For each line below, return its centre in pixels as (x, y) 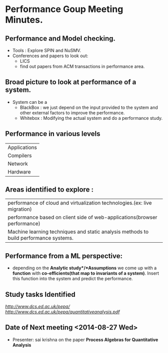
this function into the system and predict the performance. (72, 279)
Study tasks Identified (40, 294)
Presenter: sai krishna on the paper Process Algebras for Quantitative (85, 339)
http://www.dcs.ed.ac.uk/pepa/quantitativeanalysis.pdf (62, 312)
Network (18, 163)
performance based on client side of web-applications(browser (82, 218)
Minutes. (24, 20)
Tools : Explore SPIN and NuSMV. (47, 50)
